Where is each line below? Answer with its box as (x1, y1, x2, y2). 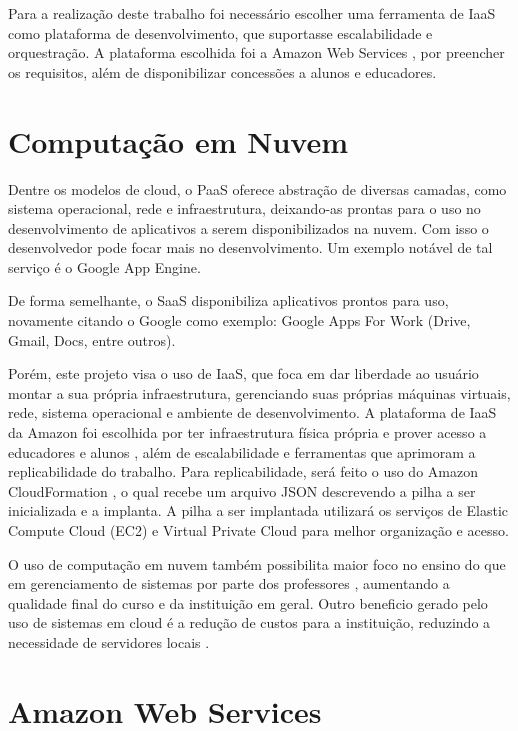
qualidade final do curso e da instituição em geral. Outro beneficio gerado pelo (8, 592, 488, 613)
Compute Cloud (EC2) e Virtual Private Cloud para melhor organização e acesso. (8, 520, 509, 540)
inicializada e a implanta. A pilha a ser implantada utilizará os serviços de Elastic (8, 500, 509, 521)
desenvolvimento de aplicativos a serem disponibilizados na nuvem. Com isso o (8, 217, 489, 238)
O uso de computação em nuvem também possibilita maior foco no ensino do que (8, 553, 506, 574)
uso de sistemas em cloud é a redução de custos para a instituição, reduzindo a (8, 612, 491, 633)
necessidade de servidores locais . (8, 631, 210, 652)
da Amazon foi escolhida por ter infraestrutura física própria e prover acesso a (8, 422, 487, 443)
